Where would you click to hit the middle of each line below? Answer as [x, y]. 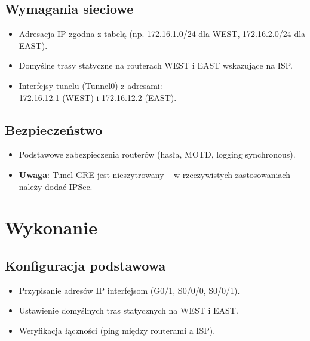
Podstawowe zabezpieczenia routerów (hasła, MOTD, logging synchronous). [157, 154]
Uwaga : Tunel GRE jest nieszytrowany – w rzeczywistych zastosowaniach [154, 174]
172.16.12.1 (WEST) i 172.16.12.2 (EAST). [98, 97]
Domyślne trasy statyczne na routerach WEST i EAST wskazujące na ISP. [156, 65]
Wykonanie [51, 227]
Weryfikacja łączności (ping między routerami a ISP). [117, 330]
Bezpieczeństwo [54, 129]
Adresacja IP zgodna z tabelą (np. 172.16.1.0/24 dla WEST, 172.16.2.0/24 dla [162, 34]
